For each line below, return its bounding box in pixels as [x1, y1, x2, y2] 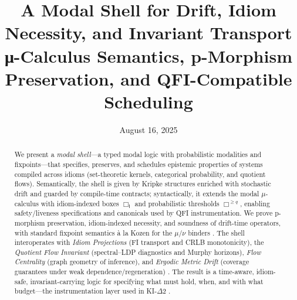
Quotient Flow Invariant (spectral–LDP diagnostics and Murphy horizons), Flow [14, 247, 261, 257]
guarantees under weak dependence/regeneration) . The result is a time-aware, [14, 267, 254, 277]
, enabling [239, 198, 270, 208]
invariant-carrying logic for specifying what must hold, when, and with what [30, 276, 264, 286]
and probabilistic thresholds [134, 198, 220, 208]
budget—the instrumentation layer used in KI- [14, 286, 157, 296]
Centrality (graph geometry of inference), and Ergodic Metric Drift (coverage [14, 257, 249, 267]
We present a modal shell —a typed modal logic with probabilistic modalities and [14, 149, 262, 159]
